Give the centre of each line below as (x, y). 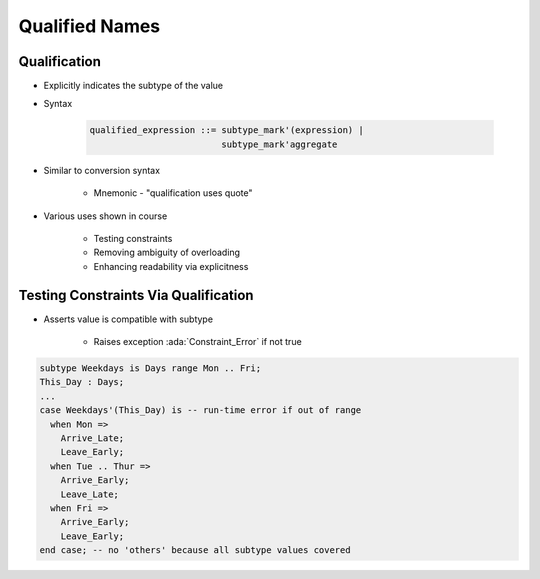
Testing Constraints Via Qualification (136, 295)
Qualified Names (89, 26)
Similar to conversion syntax (101, 170)
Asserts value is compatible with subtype (128, 319)
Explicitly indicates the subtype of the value (133, 86)
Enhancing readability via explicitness (171, 266)
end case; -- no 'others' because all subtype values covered (195, 550)
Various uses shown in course (105, 216)
